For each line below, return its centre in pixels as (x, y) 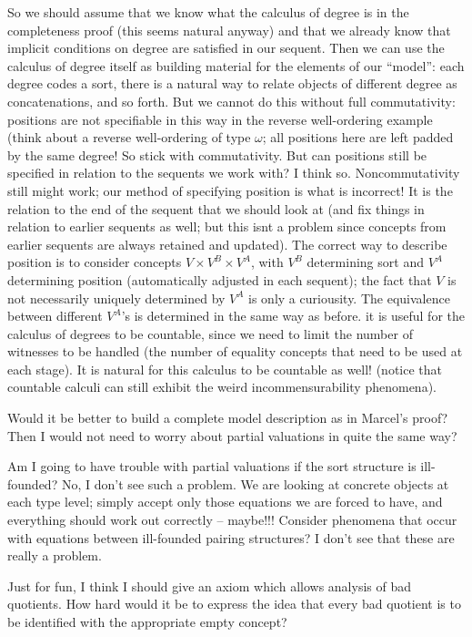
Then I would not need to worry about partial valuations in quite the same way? (232, 435)
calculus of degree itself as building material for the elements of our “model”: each (236, 65)
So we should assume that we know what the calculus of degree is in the (208, 12)
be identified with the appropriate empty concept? (147, 622)
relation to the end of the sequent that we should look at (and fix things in (216, 208)
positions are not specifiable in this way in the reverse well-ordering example (220, 119)
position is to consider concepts (95, 262)
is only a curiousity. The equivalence (349, 298)
